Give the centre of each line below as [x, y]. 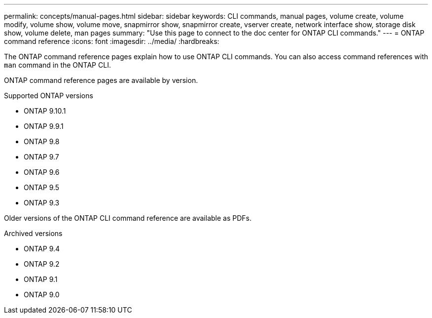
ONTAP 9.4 [42, 249]
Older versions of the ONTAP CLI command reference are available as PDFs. [128, 218]
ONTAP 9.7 [41, 157]
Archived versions [33, 233]
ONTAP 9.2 [42, 264]
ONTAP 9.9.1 [44, 126]
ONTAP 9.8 [42, 141]
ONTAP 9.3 [42, 203]
